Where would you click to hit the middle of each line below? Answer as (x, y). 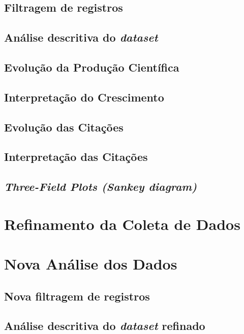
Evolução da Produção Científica (92, 67)
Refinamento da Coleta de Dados (122, 224)
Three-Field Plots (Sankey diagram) (101, 187)
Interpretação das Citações (76, 157)
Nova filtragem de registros (77, 296)
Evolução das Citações (64, 127)
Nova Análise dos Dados (91, 264)
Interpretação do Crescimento (84, 97)
